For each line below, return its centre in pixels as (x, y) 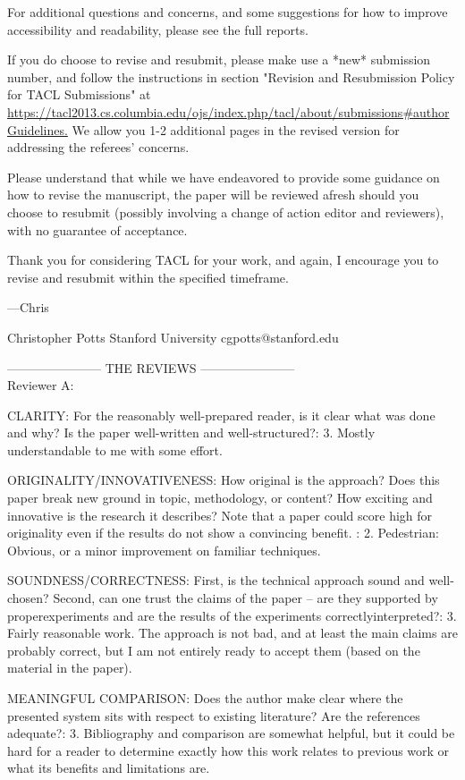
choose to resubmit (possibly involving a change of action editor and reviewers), (226, 212)
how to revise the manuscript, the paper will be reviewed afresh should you (213, 195)
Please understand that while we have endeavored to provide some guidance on (224, 177)
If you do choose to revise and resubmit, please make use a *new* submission (219, 59)
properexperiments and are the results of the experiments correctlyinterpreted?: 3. (232, 615)
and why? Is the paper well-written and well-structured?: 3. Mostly (191, 432)
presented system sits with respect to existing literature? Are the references (214, 715)
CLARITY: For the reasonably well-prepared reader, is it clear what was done (221, 415)
